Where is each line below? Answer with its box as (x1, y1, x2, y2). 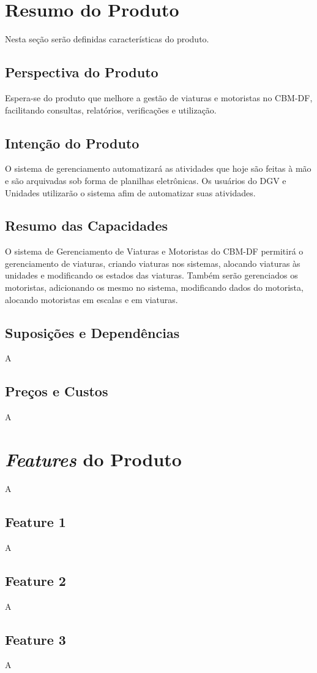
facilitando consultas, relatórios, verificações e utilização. (5, 103, 217, 116)
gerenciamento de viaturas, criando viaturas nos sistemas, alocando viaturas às (5, 256, 300, 269)
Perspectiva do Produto (5, 63, 158, 82)
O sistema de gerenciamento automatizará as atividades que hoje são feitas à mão (5, 162, 311, 175)
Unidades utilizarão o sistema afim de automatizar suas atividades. (5, 186, 256, 199)
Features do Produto (5, 447, 182, 472)
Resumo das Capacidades (5, 216, 168, 235)
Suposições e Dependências (5, 323, 180, 342)
